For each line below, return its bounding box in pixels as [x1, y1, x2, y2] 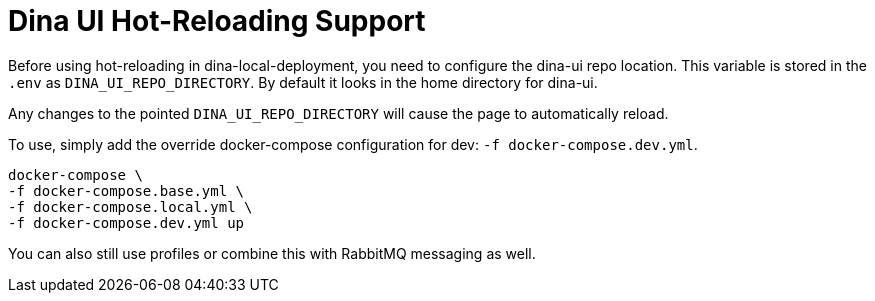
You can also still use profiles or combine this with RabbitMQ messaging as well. [8, 244, 536, 262]
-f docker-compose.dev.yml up [8, 214, 245, 231]
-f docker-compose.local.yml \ [8, 198, 253, 215]
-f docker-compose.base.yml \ [8, 182, 245, 199]
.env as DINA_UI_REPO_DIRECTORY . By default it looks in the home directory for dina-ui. [8, 73, 598, 91]
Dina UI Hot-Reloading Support [8, 4, 426, 38]
